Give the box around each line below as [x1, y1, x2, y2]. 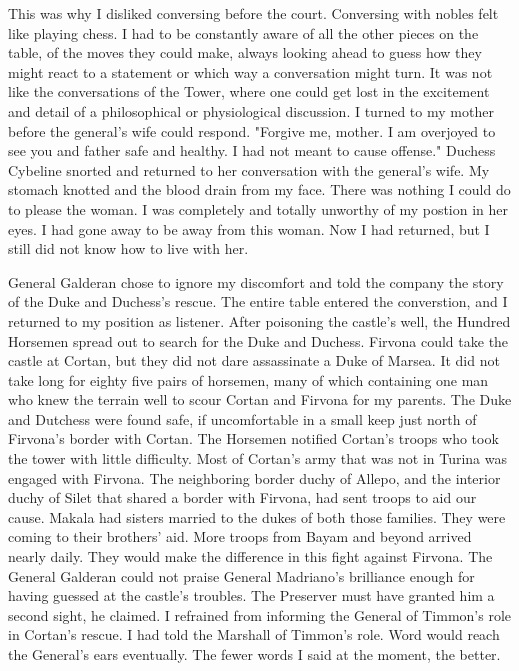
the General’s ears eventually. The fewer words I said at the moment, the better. [8, 644, 501, 664]
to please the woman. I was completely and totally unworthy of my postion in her [8, 198, 509, 219]
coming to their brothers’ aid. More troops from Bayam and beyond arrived [8, 526, 472, 547]
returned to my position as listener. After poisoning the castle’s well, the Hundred [8, 310, 511, 331]
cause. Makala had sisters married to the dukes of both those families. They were [8, 506, 506, 527]
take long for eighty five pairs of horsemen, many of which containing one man [8, 369, 489, 390]
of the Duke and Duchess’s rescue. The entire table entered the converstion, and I [8, 291, 508, 312]
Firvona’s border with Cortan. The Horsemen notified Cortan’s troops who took [8, 428, 499, 449]
